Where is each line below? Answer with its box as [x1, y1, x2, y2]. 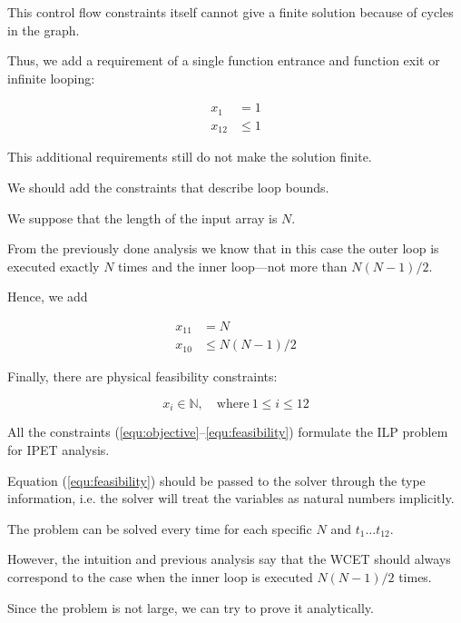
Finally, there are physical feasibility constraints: [7, 367, 278, 386]
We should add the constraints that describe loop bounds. [7, 177, 329, 196]
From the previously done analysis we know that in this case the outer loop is [7, 239, 439, 258]
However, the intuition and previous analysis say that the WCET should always [7, 549, 451, 569]
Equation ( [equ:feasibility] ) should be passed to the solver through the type [7, 470, 426, 489]
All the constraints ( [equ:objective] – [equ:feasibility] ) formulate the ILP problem [7, 422, 448, 441]
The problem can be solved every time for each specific [7, 519, 312, 538]
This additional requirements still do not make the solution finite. [7, 147, 372, 166]
